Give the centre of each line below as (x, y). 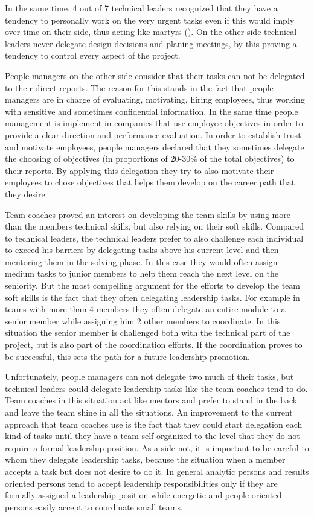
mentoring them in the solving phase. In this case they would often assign (141, 261)
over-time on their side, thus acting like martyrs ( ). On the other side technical (151, 32)
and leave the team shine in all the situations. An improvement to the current (149, 412)
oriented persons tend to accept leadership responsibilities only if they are (141, 483)
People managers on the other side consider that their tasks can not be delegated (155, 75)
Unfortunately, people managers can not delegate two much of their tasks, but (149, 377)
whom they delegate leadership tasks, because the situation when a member (145, 459)
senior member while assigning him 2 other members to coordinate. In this (143, 320)
